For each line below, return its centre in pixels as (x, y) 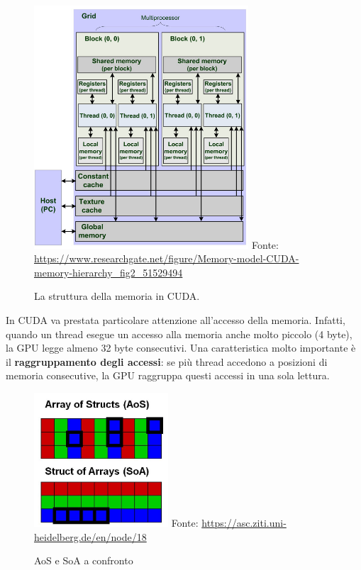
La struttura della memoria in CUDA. (117, 296)
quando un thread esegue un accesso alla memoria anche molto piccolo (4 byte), (179, 334)
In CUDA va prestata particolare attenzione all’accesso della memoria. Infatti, (176, 320)
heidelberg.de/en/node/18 (90, 536)
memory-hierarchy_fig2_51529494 (109, 272)
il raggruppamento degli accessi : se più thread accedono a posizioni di (167, 361)
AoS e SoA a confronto (84, 560)
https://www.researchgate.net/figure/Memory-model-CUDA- (167, 258)
